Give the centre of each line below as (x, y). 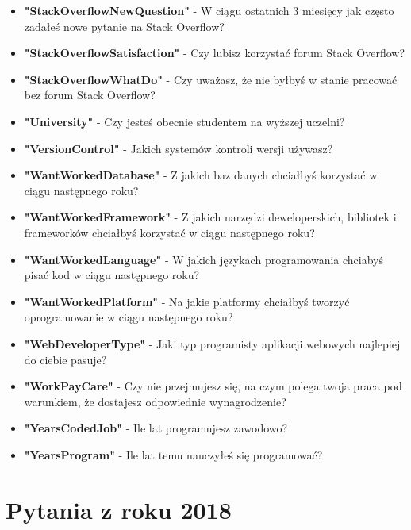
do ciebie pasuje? (65, 359)
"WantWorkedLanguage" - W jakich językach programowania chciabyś (204, 259)
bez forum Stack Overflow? (90, 95)
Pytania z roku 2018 (119, 509)
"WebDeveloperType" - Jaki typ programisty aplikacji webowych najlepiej (212, 343)
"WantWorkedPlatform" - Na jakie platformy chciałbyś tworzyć (187, 301)
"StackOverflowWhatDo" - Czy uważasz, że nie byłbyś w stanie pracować (211, 79)
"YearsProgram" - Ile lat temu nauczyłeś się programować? (173, 454)
